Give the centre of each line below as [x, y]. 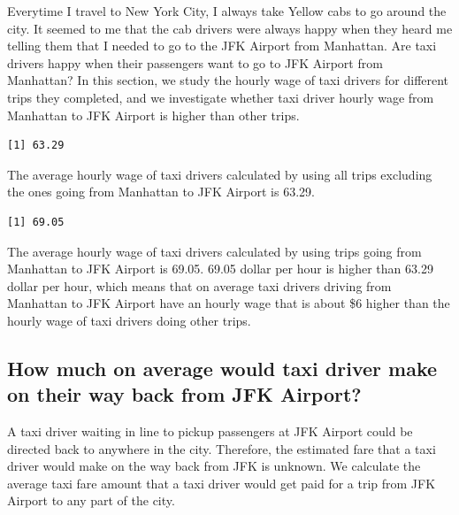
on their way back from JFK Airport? [184, 394]
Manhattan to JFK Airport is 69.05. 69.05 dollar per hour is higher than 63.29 [220, 269]
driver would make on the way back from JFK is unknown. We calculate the [214, 466]
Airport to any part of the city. [91, 500]
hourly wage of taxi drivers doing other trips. [129, 320]
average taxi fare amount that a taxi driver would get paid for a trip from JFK [222, 483]
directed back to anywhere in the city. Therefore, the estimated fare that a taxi [222, 448]
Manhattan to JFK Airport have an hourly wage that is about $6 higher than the [229, 303]
